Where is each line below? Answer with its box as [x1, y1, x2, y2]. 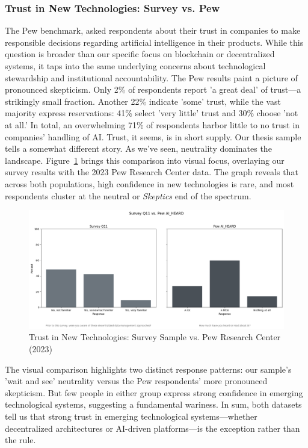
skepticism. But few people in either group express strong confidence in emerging [5, 386, 303, 399]
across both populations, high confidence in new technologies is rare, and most [5, 177, 294, 190]
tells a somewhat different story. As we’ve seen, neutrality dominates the [5, 142, 272, 155]
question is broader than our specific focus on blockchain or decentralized [5, 48, 275, 60]
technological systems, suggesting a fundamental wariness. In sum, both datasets [5, 398, 302, 411]
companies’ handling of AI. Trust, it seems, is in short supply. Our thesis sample [5, 130, 301, 143]
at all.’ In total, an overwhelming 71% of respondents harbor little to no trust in [5, 118, 300, 131]
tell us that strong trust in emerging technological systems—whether [5, 409, 257, 422]
